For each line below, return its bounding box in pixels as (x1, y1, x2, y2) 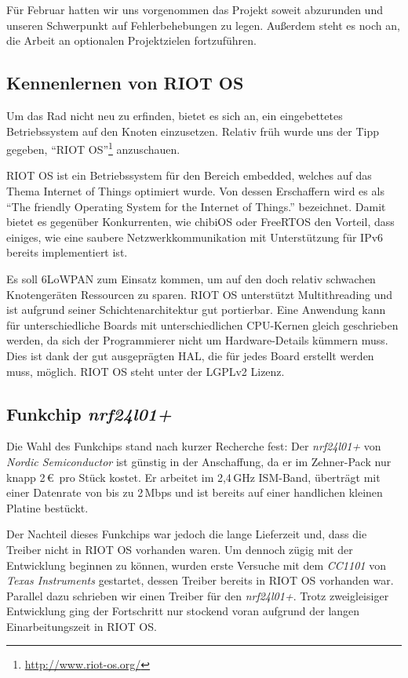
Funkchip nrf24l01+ (6, 401, 172, 425)
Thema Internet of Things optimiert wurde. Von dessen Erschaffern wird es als (6, 183, 384, 199)
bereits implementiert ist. (6, 244, 128, 261)
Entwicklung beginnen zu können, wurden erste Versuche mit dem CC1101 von (6, 556, 386, 573)
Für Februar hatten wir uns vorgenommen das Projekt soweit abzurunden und (6, 2, 383, 17)
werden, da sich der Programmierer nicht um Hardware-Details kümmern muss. (6, 332, 388, 348)
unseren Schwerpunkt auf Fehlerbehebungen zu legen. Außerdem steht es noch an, (6, 16, 400, 33)
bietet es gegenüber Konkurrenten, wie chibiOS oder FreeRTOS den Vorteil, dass (6, 213, 395, 230)
